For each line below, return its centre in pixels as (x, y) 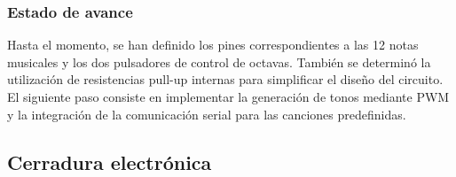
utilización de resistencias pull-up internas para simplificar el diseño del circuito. (225, 79)
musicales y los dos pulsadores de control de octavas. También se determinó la (219, 62)
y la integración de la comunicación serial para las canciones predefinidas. (207, 114)
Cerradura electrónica (110, 162)
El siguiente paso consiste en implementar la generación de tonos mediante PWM (228, 96)
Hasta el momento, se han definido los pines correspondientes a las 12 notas (213, 45)
